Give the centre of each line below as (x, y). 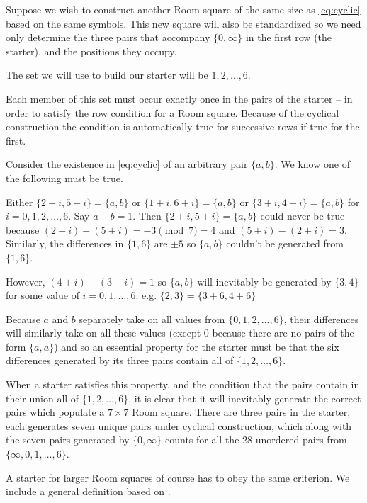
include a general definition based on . (88, 491)
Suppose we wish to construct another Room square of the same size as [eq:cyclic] (183, 9)
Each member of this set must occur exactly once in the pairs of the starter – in (179, 98)
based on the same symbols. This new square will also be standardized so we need (183, 23)
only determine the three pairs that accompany (108, 37)
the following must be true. (64, 177)
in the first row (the (289, 37)
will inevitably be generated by (264, 281)
